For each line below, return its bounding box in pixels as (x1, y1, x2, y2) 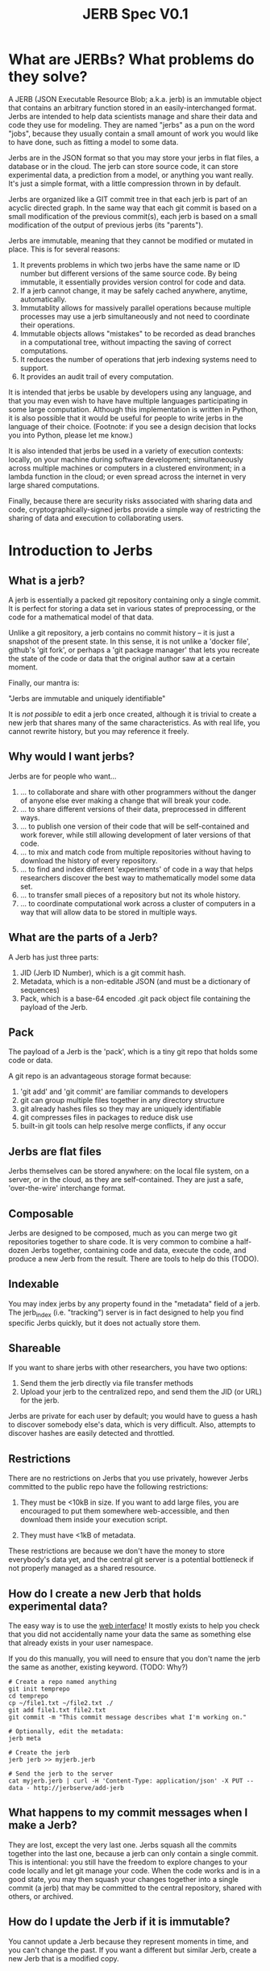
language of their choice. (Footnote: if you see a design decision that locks (8, 421, 256, 431)
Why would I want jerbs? (8, 749, 135, 764)
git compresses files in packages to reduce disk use (19, 1112, 193, 1122)
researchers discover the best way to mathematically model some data (19, 872, 256, 882)
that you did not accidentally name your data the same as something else (8, 1630, 251, 1640)
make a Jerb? (8, 1818, 78, 1832)
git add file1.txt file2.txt (8, 1707, 106, 1715)
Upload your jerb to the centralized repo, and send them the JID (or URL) (19, 1387, 263, 1397)
